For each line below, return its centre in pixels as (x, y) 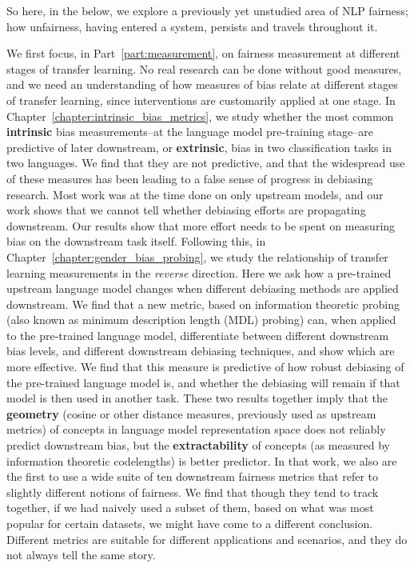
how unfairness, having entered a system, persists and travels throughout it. (192, 26)
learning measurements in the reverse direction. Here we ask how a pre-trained (199, 272)
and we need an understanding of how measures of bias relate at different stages (202, 84)
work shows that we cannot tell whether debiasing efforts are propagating (186, 210)
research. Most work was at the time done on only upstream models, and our (195, 194)
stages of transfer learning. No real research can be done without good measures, (204, 68)
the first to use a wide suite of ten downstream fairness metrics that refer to (193, 476)
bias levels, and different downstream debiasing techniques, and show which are (201, 351)
